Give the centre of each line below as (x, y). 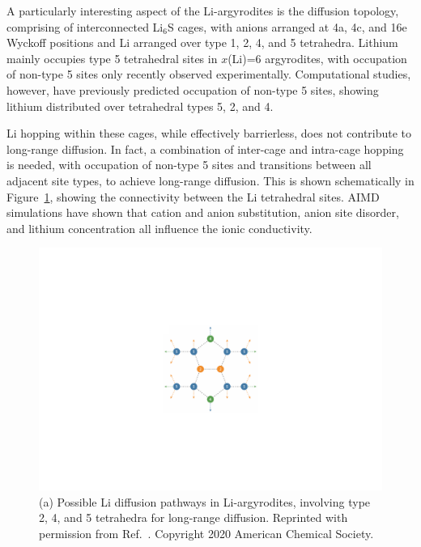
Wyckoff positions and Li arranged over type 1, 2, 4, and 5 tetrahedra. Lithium (202, 42)
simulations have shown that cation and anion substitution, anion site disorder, (203, 212)
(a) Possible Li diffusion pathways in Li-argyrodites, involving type (205, 501)
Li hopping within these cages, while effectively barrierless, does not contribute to (209, 133)
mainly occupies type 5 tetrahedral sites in (112, 58)
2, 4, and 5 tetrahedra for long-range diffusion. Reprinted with (193, 517)
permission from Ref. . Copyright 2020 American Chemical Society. (206, 533)
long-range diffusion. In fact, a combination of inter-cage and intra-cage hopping (205, 148)
